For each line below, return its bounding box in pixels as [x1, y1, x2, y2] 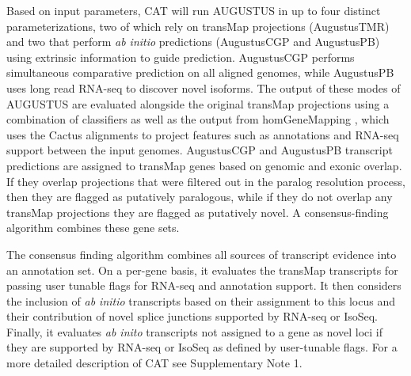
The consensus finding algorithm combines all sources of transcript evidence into [6, 245, 397, 262]
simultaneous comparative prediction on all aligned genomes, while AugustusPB [6, 64, 394, 81]
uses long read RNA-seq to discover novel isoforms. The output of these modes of [6, 79, 401, 96]
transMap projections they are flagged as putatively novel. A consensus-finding [6, 203, 389, 220]
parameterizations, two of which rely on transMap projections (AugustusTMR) [6, 17, 390, 34]
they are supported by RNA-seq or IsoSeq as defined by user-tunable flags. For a [6, 339, 398, 355]
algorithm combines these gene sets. [6, 219, 180, 236]
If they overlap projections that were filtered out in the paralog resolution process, [6, 173, 405, 189]
